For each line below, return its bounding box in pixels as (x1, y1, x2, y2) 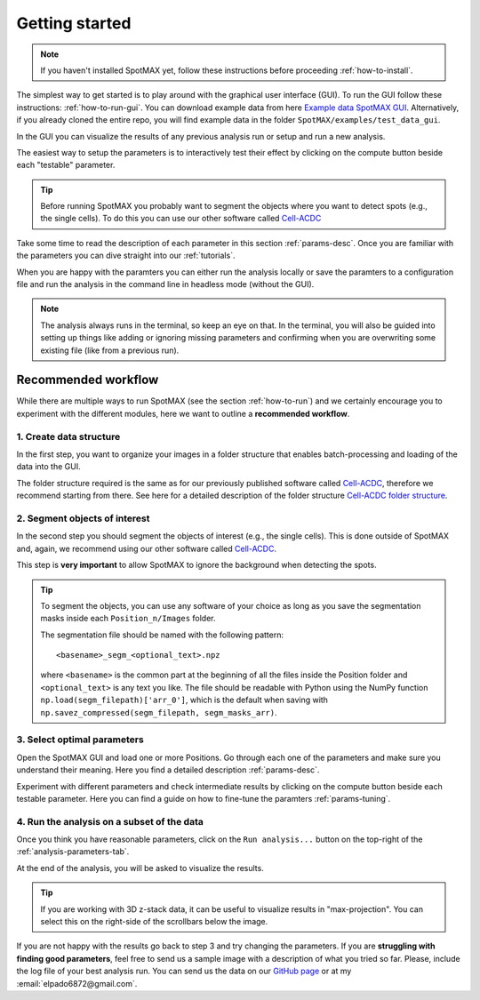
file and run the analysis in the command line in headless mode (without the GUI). (16, 279, 315, 290)
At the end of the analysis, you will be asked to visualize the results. (16, 862, 264, 873)
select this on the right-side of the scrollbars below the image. (40, 916, 268, 927)
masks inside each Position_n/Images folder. (40, 613, 216, 624)
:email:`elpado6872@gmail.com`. (16, 978, 138, 988)
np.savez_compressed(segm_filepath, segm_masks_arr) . (40, 707, 277, 717)
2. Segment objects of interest (16, 512, 150, 524)
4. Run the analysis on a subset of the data (16, 815, 204, 828)
